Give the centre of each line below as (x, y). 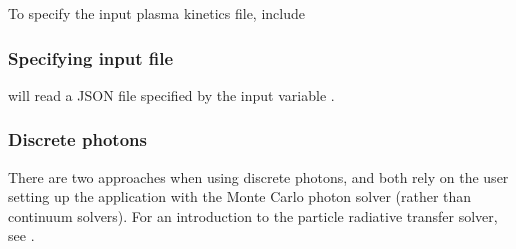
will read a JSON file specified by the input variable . (171, 94)
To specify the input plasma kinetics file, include (156, 13)
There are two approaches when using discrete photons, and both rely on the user (258, 176)
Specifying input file (91, 57)
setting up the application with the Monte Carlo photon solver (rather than (240, 196)
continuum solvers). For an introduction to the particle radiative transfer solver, (253, 215)
